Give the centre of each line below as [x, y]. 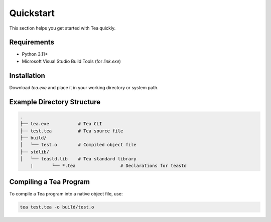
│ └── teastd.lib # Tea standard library [78, 159]
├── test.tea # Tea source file [72, 131]
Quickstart [32, 13]
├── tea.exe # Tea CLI [61, 124]
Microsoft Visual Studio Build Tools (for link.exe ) [72, 61]
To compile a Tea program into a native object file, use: [66, 193]
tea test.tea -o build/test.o [57, 207]
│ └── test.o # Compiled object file [78, 145]
